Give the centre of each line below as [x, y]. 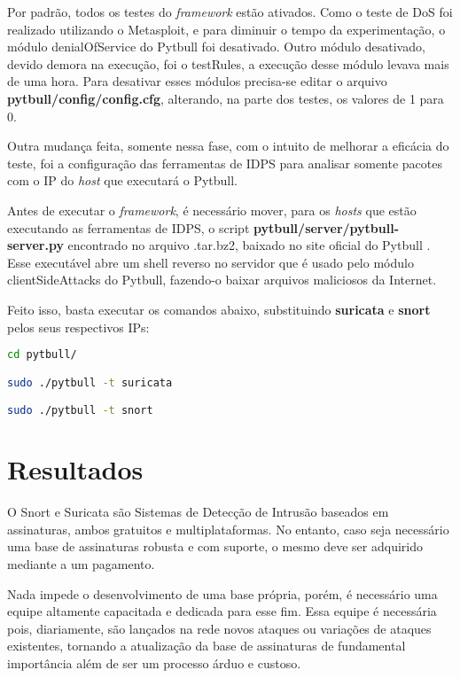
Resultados [75, 469]
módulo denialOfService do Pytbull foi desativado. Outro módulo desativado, [216, 47]
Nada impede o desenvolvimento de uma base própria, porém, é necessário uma [222, 593]
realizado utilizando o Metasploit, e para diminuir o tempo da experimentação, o [226, 29]
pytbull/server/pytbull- [327, 227]
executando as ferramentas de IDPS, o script [129, 227]
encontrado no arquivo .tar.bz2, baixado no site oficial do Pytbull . [249, 245]
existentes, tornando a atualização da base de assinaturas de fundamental [207, 646]
